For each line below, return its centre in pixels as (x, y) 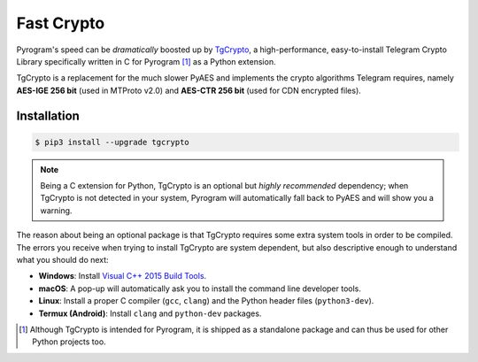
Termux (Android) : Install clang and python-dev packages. (150, 313)
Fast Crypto (61, 23)
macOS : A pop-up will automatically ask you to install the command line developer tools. (200, 289)
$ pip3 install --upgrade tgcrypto (112, 142)
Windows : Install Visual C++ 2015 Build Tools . (123, 276)
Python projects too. (69, 342)
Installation (48, 116)
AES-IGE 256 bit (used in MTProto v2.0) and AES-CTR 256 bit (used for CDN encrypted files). (189, 90)
